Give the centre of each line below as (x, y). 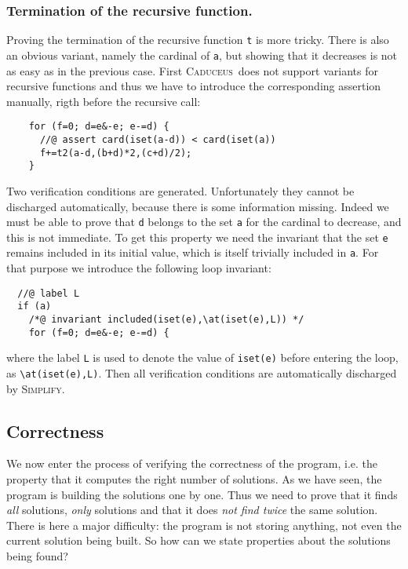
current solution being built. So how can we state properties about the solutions (199, 540)
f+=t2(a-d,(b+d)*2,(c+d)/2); (116, 153)
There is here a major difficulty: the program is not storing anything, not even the (204, 525)
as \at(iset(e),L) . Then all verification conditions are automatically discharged (202, 372)
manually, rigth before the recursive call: (104, 101)
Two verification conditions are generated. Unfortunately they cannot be (180, 190)
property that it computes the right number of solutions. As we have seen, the (194, 479)
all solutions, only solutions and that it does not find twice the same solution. (192, 510)
